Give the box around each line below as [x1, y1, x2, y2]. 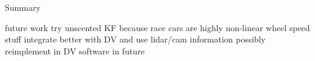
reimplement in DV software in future [5, 44, 145, 57]
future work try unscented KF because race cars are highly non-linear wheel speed [5, 21, 310, 33]
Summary [5, 1, 41, 13]
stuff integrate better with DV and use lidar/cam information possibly [5, 33, 266, 45]
